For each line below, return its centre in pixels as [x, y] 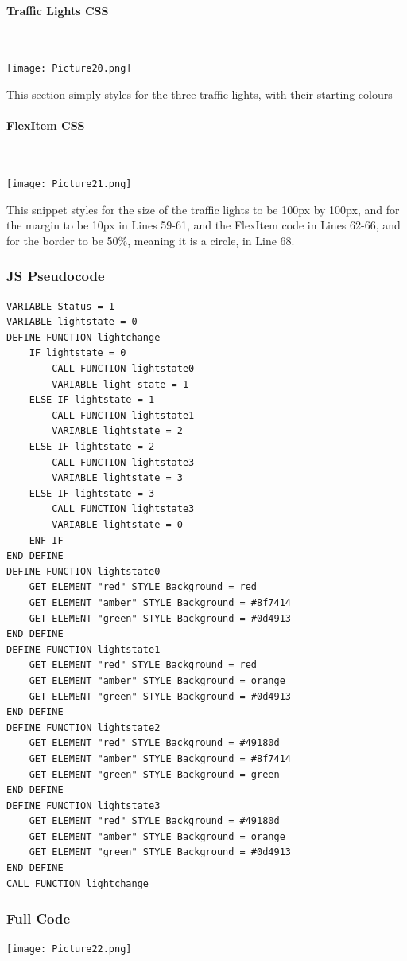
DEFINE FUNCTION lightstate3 [83, 805]
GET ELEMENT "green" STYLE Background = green [154, 774]
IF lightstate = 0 [78, 353]
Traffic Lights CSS [58, 10]
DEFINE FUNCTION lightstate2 [83, 727]
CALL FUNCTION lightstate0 [123, 369]
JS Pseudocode [56, 276]
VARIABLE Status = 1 [61, 306]
